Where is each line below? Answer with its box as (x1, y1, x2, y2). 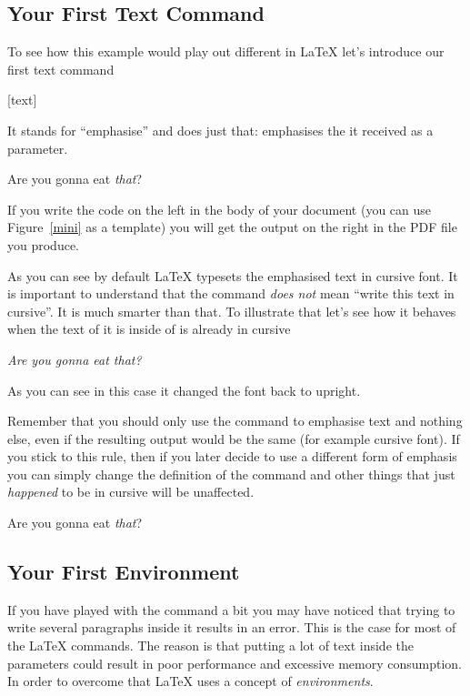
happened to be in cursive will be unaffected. (7, 482, 255, 501)
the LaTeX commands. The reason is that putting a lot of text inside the (7, 636, 414, 655)
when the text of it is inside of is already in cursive (7, 319, 291, 338)
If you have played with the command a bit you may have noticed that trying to (7, 600, 455, 619)
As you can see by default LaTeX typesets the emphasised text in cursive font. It (7, 266, 458, 285)
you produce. (7, 235, 80, 254)
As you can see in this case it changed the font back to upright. (7, 380, 361, 399)
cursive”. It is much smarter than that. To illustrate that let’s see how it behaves (7, 301, 456, 320)
